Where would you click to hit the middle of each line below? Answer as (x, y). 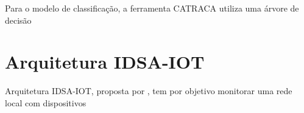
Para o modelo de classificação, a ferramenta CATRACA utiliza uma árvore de (152, 8)
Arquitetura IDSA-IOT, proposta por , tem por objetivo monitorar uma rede (149, 91)
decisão (18, 20)
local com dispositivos (46, 102)
